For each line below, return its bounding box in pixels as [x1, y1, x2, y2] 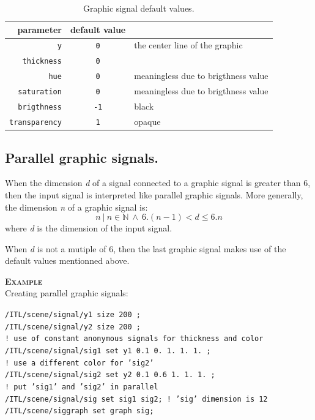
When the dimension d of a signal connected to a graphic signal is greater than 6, [5, 176, 311, 189]
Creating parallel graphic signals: [5, 287, 128, 299]
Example [5, 274, 43, 287]
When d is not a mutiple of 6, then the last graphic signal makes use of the [5, 242, 286, 255]
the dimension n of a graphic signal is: [5, 200, 148, 213]
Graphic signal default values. [83, 2, 195, 14]
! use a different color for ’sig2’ [5, 358, 154, 367]
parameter [17, 23, 62, 36]
